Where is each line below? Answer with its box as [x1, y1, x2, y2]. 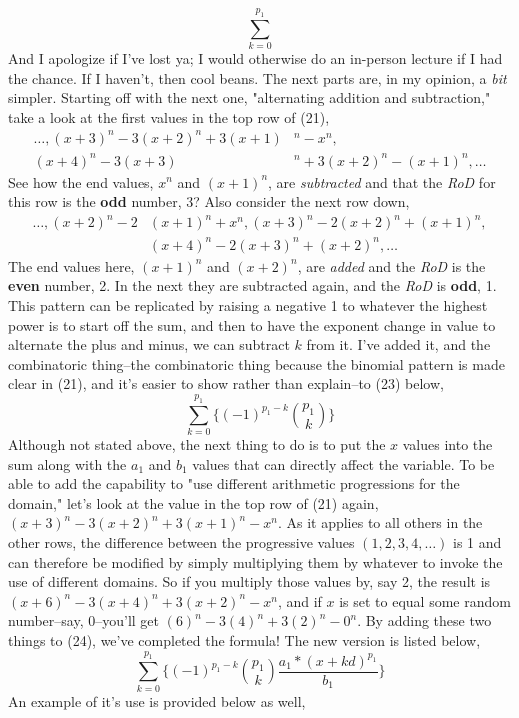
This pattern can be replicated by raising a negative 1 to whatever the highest [8, 294, 488, 315]
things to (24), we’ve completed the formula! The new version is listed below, [8, 629, 481, 650]
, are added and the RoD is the [297, 255, 486, 276]
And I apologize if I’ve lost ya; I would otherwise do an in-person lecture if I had [8, 48, 503, 69]
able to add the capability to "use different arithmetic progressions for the [8, 473, 460, 494]
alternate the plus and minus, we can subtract [8, 334, 290, 355]
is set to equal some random [339, 590, 511, 611]
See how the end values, [8, 171, 154, 192]
